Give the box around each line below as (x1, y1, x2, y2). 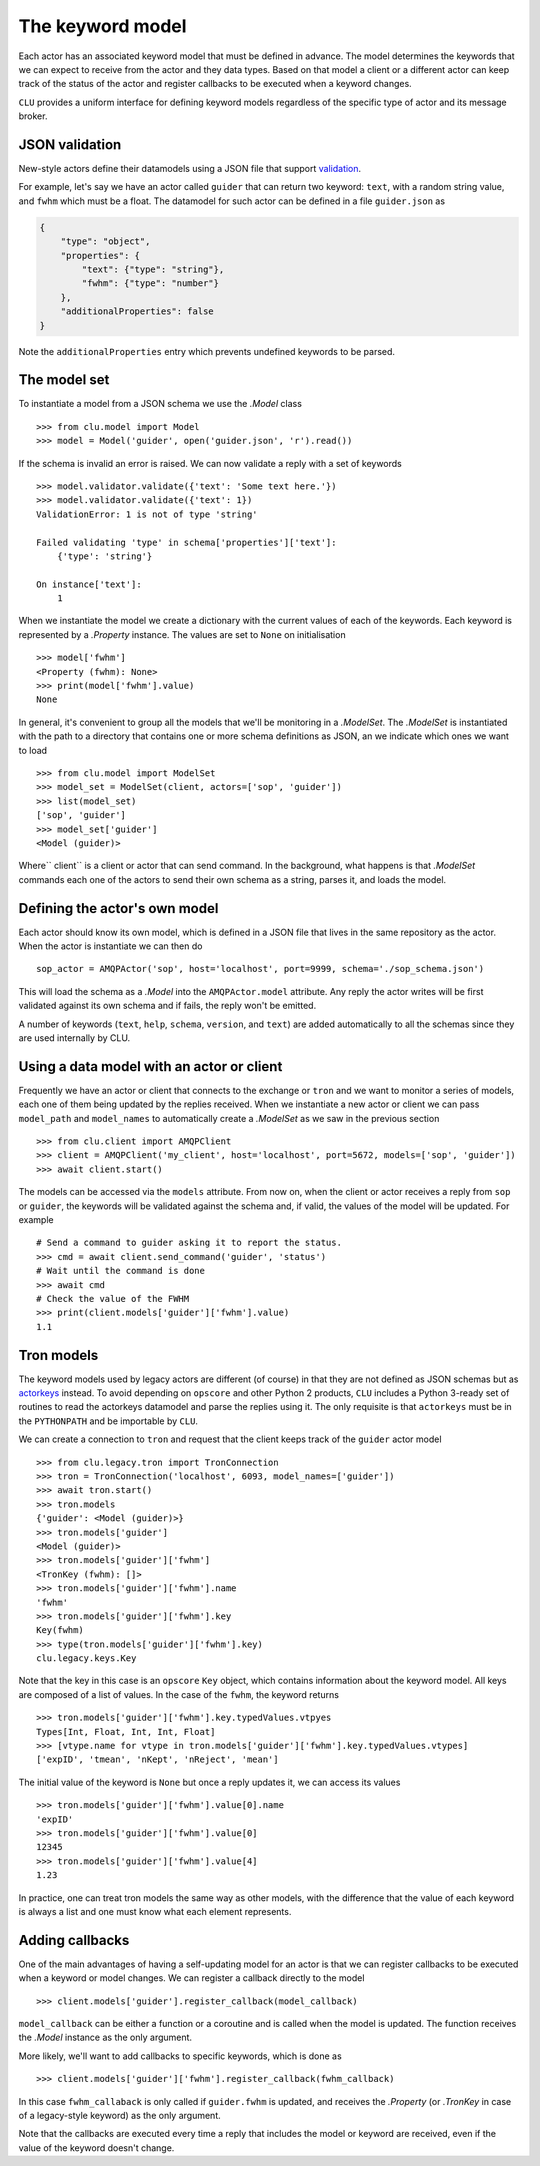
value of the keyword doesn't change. (18, 2141, 175, 2154)
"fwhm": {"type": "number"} (81, 278, 220, 289)
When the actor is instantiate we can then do (18, 940, 203, 952)
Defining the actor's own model (18, 900, 219, 917)
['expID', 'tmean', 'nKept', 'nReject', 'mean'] (36, 1754, 279, 1765)
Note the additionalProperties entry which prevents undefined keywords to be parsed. (18, 345, 395, 357)
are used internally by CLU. (18, 1031, 131, 1044)
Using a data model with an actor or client (18, 1058, 283, 1075)
